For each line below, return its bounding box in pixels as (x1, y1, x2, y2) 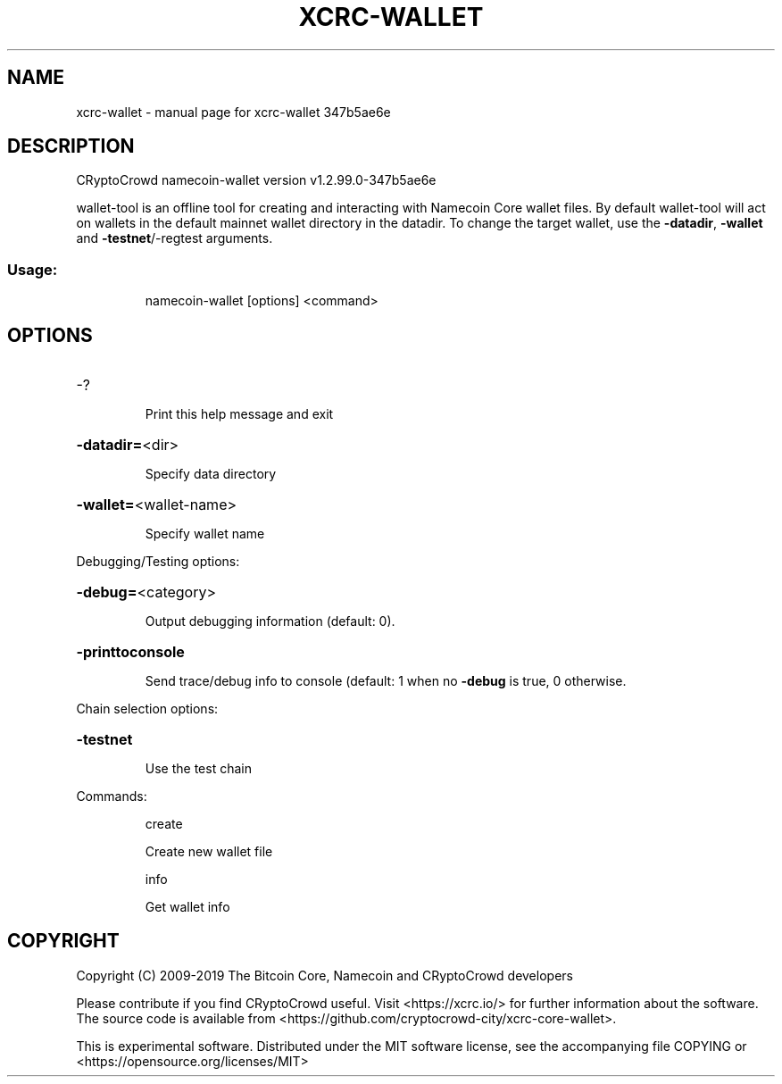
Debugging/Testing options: (76, 554, 240, 570)
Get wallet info (145, 899, 230, 915)
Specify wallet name (145, 526, 265, 542)
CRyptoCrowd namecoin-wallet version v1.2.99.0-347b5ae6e (76, 172, 437, 188)
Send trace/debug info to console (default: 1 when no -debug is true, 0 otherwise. (145, 673, 627, 689)
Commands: (76, 788, 147, 805)
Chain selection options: (76, 701, 219, 717)
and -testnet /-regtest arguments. (76, 230, 273, 246)
